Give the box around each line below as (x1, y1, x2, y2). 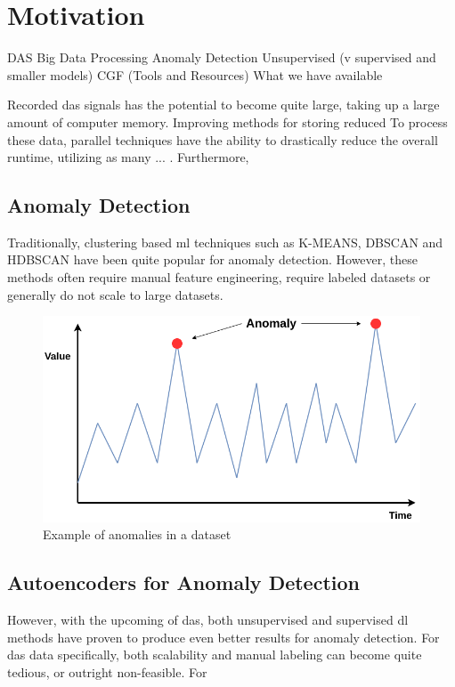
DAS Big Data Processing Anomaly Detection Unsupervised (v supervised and (7, 48, 436, 67)
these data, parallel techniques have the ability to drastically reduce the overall (7, 130, 438, 149)
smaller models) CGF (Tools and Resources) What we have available (7, 65, 383, 84)
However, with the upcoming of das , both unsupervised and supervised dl (7, 610, 409, 629)
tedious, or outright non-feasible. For (7, 662, 207, 681)
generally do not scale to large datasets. (7, 285, 223, 303)
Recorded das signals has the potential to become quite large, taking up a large (7, 95, 440, 114)
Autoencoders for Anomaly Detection (7, 569, 360, 596)
